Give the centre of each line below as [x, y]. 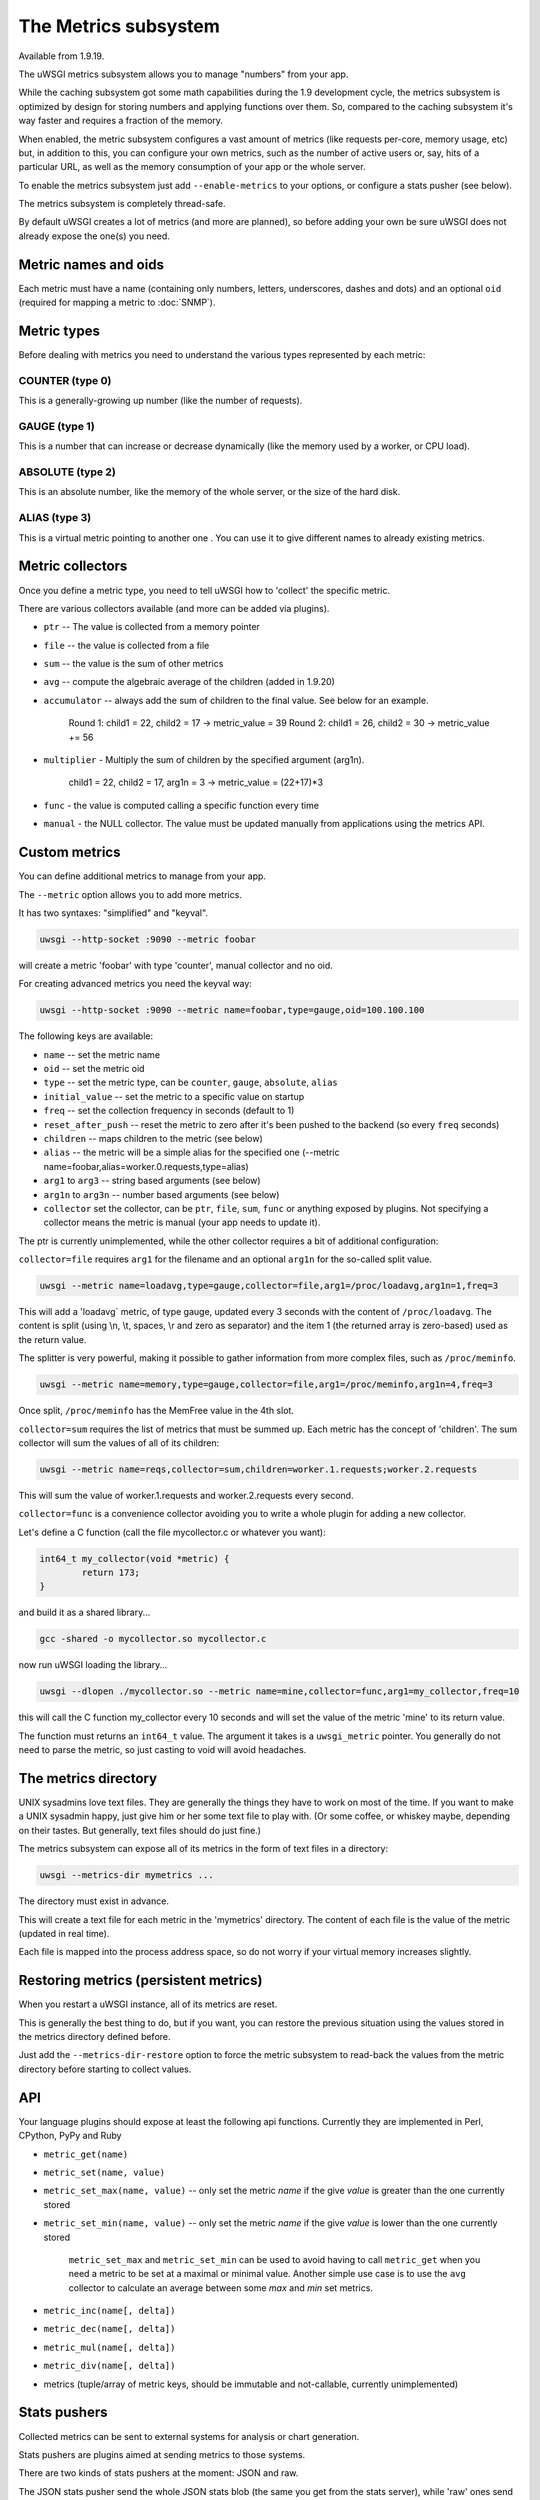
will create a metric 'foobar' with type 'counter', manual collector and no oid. [176, 965]
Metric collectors [73, 566]
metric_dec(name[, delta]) [109, 2329]
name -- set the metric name [101, 1054]
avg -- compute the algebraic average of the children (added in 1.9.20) [189, 682]
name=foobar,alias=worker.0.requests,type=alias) [146, 1166]
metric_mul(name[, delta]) [109, 2347]
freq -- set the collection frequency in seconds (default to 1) [169, 1111]
